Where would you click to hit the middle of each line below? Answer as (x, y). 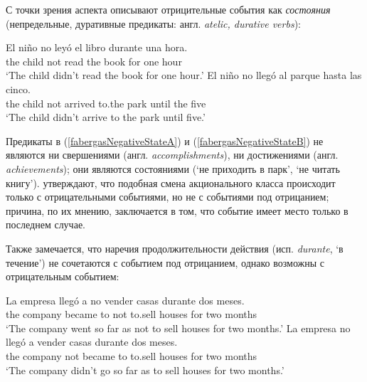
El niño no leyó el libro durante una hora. (97, 47)
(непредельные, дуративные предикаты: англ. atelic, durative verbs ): (153, 23)
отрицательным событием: (63, 276)
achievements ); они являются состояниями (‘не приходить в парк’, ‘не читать (173, 168)
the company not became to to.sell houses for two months (132, 356)
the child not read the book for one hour (94, 61)
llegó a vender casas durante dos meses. (92, 342)
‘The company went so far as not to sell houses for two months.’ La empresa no (178, 328)
